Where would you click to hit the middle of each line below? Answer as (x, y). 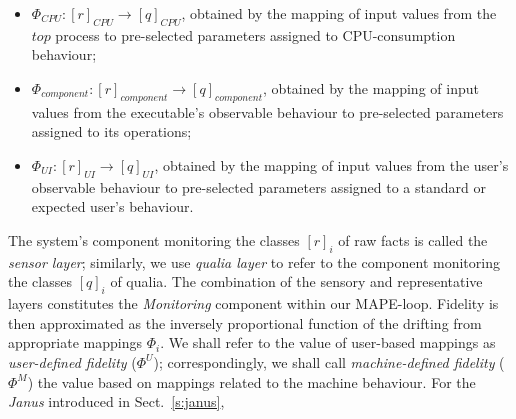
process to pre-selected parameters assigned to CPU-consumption (255, 34)
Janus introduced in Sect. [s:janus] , (116, 401)
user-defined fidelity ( (72, 361)
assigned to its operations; (111, 131)
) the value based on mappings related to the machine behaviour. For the (251, 381)
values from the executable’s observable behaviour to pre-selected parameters (267, 111)
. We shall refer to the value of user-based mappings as (328, 342)
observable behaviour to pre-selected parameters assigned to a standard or (258, 186)
